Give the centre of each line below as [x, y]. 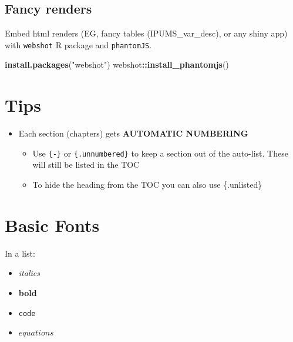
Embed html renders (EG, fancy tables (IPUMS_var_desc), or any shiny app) [146, 33]
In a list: [20, 253]
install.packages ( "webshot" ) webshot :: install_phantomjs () [117, 64]
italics [29, 273]
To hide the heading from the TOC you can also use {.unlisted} [147, 185]
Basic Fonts [52, 225]
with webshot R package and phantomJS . [78, 44]
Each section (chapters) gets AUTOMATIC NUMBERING [133, 133]
